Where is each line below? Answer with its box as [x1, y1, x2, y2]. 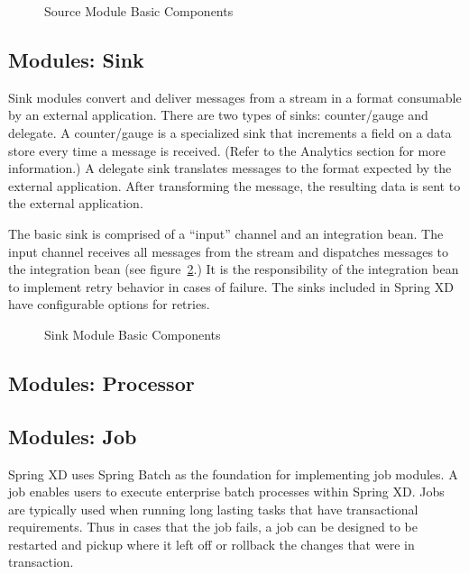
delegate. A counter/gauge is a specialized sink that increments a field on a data [8, 123, 452, 141]
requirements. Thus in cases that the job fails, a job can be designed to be [8, 517, 418, 536]
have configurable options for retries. [8, 295, 210, 314]
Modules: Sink [8, 45, 144, 73]
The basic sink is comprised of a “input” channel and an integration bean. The [8, 223, 444, 242]
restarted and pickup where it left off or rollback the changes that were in [8, 534, 415, 553]
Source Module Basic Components [44, 2, 234, 20]
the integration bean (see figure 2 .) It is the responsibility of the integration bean [8, 260, 459, 278]
